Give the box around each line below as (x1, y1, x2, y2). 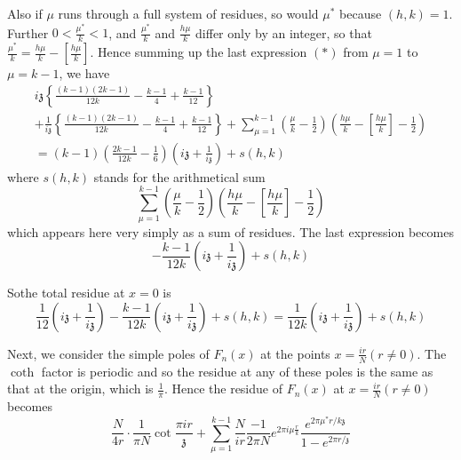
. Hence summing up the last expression (90, 43, 307, 61)
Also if (7, 4, 43, 22)
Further (7, 23, 49, 42)
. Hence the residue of (163, 379, 282, 398)
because (339, 4, 382, 22)
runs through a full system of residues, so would (58, 4, 319, 22)
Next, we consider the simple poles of (7, 344, 210, 362)
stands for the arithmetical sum (93, 167, 266, 186)
